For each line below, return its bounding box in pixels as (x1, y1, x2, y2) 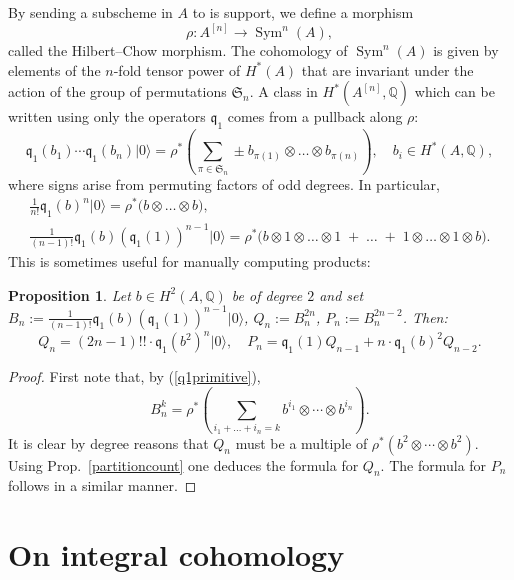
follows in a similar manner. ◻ (8, 475, 197, 496)
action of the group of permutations (8, 81, 227, 102)
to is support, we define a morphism (192, 2, 414, 22)
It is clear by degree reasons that (8, 432, 209, 453)
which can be (414, 81, 495, 102)
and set (319, 284, 364, 305)
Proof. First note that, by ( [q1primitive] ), (8, 366, 261, 387)
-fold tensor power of (113, 59, 241, 80)
